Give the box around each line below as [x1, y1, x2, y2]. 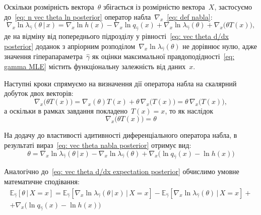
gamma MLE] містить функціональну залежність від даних [4, 61, 186, 71]
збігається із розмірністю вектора [103, 2, 205, 12]
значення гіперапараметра [4, 51, 83, 62]
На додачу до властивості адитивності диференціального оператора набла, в [4, 130, 237, 140]
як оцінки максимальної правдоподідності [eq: [92, 51, 234, 62]
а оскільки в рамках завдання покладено [4, 105, 128, 116]
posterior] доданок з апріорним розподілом [4, 40, 136, 51]
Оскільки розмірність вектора [4, 2, 94, 12]
